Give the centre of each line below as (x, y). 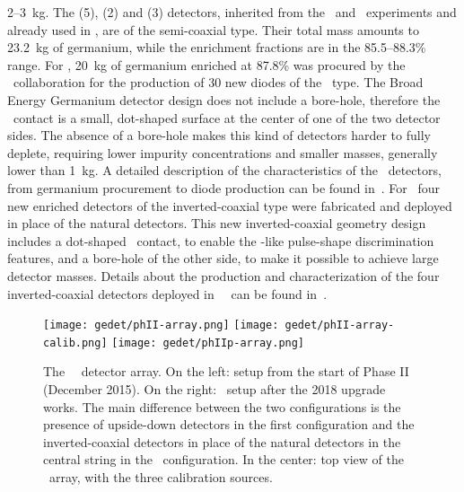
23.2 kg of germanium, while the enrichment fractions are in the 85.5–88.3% (217, 47)
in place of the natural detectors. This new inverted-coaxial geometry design (217, 223)
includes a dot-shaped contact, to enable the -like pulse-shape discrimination (221, 240)
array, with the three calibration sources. (161, 476)
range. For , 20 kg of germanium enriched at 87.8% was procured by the (206, 64)
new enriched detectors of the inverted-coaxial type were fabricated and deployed (230, 205)
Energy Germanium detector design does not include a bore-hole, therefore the (224, 99)
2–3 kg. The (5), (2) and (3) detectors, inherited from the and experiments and (232, 12)
